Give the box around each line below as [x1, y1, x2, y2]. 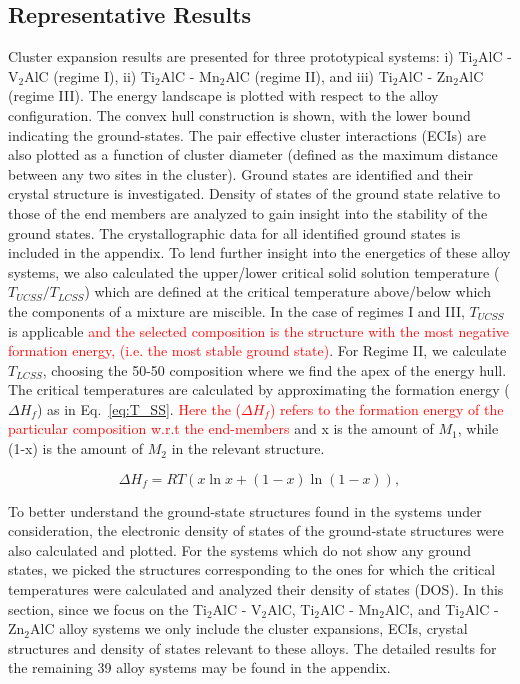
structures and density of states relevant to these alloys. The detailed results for [8, 637, 497, 658]
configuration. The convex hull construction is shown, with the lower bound [8, 104, 471, 125]
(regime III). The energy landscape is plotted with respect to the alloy [8, 85, 439, 106]
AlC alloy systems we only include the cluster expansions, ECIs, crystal [30, 618, 468, 639]
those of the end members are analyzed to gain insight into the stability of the [8, 202, 488, 223]
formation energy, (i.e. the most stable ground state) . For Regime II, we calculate [8, 340, 507, 361]
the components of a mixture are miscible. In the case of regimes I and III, [8, 300, 465, 321]
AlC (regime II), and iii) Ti [225, 65, 393, 86]
